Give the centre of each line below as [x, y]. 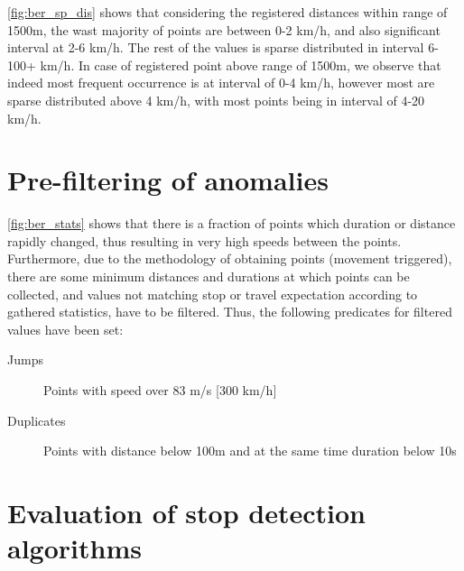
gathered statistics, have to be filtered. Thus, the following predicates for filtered [230, 312]
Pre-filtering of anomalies [168, 180]
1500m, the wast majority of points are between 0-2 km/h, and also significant [224, 29]
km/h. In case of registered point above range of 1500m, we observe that [241, 64]
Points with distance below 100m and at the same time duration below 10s [250, 451]
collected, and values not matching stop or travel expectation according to [213, 294]
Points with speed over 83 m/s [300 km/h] [160, 390]
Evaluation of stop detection [186, 512]
